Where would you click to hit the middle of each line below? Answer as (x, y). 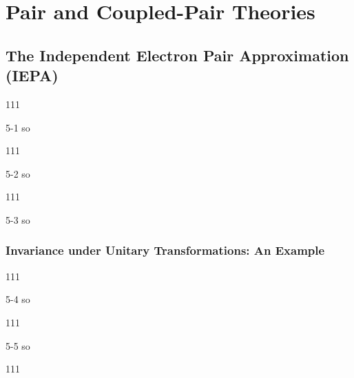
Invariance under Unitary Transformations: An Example (165, 250)
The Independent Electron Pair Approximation (177, 55)
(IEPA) (32, 75)
